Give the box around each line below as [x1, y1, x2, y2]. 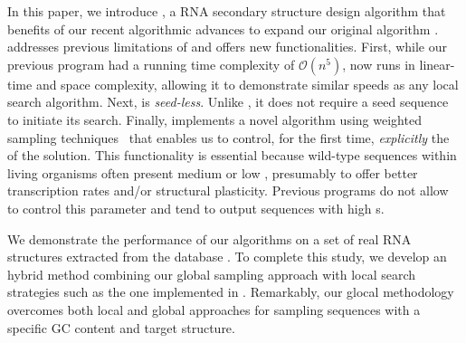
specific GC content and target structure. [7, 318, 235, 337]
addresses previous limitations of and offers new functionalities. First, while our [7, 37, 447, 56]
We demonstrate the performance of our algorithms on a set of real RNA [7, 229, 412, 248]
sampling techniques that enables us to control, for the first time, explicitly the [7, 128, 450, 147]
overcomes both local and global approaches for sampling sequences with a [7, 300, 421, 319]
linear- [419, 54, 455, 73]
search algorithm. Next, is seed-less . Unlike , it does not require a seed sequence [7, 92, 449, 111]
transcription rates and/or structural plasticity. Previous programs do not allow [7, 181, 449, 200]
